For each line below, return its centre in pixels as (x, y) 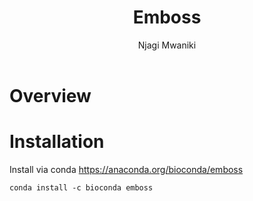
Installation (57, 142)
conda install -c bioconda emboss (81, 187)
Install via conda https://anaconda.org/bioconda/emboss (126, 169)
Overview (50, 95)
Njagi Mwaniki (167, 45)
